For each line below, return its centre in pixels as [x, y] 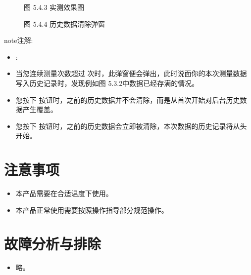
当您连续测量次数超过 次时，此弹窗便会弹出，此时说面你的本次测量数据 [131, 73]
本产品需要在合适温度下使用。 [64, 193]
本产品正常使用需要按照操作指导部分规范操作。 [92, 210]
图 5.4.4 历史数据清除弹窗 [65, 23]
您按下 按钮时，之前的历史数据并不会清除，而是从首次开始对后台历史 [128, 99]
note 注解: [19, 40]
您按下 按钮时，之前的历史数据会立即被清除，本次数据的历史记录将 [124, 126]
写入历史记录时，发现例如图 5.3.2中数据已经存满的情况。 [107, 83]
